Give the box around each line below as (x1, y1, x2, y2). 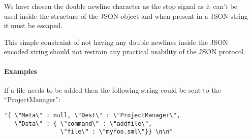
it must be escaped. (4, 20, 63, 31)
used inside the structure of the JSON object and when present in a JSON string (4, 10, 248, 21)
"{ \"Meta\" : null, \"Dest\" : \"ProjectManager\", (4, 111, 180, 119)
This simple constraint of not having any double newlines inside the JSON (4, 36, 228, 47)
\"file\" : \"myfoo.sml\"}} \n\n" (60, 128, 173, 136)
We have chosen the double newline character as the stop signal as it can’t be (4, 1, 238, 11)
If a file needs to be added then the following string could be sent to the (4, 84, 221, 95)
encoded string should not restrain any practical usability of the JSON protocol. (4, 46, 246, 57)
